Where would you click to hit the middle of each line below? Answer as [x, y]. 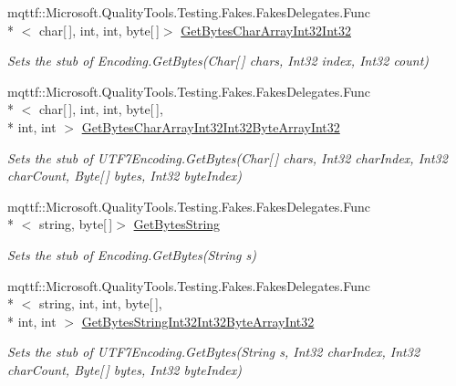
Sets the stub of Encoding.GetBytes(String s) [132, 254]
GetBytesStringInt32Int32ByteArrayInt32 [198, 321]
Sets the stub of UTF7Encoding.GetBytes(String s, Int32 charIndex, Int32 [214, 352]
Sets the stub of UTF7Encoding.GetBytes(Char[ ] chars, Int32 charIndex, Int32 [228, 157]
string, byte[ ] [76, 224]
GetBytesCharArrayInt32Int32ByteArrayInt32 [211, 126]
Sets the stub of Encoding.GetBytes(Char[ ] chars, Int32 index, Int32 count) [218, 61]
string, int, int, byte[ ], [100, 303]
